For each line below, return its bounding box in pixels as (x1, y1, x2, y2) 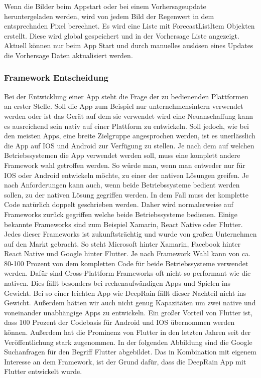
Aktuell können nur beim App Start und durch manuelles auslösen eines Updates (4, 40, 253, 51)
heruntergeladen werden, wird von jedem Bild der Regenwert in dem (4, 11, 214, 21)
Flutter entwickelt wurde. (4, 366, 82, 376)
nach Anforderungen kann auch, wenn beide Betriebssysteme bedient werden (4, 179, 240, 190)
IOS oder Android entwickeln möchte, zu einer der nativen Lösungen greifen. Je (4, 169, 249, 180)
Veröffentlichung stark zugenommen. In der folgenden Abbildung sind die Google (4, 336, 252, 347)
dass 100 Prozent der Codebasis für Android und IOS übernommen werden (4, 317, 235, 327)
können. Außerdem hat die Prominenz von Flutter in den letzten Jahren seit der (4, 327, 251, 337)
